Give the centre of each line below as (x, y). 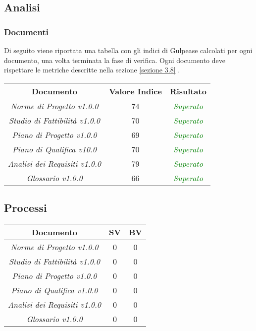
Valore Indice (135, 91)
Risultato (188, 91)
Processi (26, 208)
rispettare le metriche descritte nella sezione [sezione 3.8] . (92, 70)
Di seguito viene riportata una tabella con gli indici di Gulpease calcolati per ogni (128, 50)
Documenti (26, 32)
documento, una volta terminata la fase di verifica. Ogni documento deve (115, 60)
